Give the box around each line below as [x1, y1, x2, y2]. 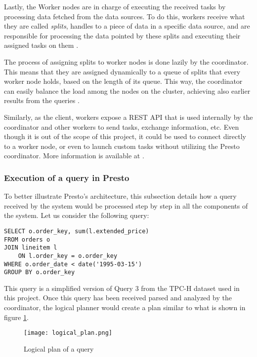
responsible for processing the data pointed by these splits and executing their [4, 30, 241, 40]
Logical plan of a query [24, 343, 94, 354]
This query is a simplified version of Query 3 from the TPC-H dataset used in [4, 283, 240, 293]
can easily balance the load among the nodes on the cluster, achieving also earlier [4, 85, 251, 96]
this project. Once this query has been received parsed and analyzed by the [4, 292, 232, 303]
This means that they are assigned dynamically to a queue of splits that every [4, 66, 241, 76]
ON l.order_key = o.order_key [18, 252, 118, 259]
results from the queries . [4, 95, 80, 106]
